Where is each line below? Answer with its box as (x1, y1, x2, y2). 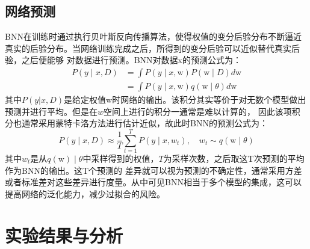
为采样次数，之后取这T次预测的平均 (163, 152, 305, 164)
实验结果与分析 (5, 223, 123, 247)
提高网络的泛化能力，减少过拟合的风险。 (5, 187, 165, 200)
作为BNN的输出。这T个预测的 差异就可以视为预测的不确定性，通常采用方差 (5, 164, 302, 176)
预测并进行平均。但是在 (5, 105, 98, 117)
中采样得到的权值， (82, 152, 159, 164)
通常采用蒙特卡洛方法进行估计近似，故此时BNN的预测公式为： (21, 117, 268, 129)
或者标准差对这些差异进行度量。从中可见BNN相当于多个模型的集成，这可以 (5, 176, 302, 188)
